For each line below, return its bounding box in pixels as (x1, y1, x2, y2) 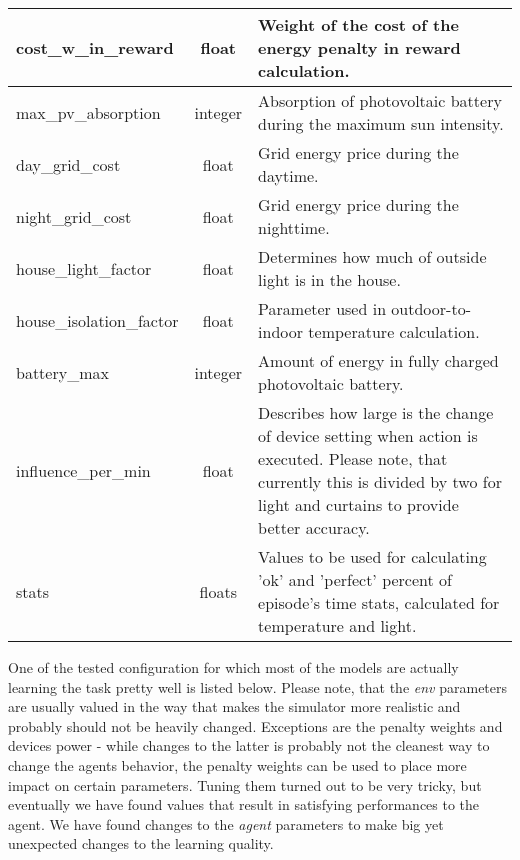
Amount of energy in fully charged (258, 349, 499, 372)
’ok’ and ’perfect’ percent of (258, 568, 452, 591)
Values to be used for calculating (258, 545, 487, 568)
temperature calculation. (308, 320, 480, 343)
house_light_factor (16, 256, 152, 280)
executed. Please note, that (258, 447, 448, 470)
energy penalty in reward (258, 36, 461, 59)
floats (199, 579, 237, 603)
